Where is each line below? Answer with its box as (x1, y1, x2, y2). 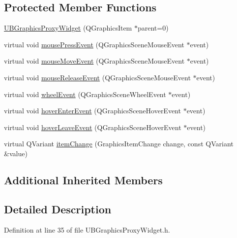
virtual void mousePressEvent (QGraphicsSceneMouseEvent (4, 39, 184, 49)
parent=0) (137, 23, 169, 33)
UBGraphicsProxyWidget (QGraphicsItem (4, 23, 132, 33)
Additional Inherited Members (4, 172, 163, 187)
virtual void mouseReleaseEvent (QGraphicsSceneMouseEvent (4, 72, 191, 82)
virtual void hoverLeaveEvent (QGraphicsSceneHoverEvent (4, 122, 181, 132)
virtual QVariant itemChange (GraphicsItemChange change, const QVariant (4, 138, 234, 149)
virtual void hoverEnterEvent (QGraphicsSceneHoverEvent (4, 105, 181, 116)
